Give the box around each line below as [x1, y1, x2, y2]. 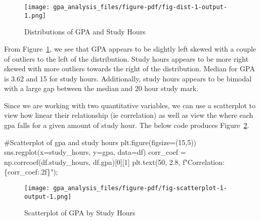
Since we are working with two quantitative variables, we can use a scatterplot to [4, 100, 255, 110]
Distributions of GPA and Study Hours [24, 26, 146, 37]
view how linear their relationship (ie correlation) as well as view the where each [4, 110, 253, 120]
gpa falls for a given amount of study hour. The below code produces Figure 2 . [4, 120, 249, 130]
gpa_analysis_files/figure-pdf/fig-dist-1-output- [53, 4, 227, 11]
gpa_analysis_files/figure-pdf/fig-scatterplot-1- [53, 185, 227, 192]
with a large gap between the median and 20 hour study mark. [4, 83, 199, 94]
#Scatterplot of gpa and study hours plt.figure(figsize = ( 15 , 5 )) [4, 137, 197, 147]
